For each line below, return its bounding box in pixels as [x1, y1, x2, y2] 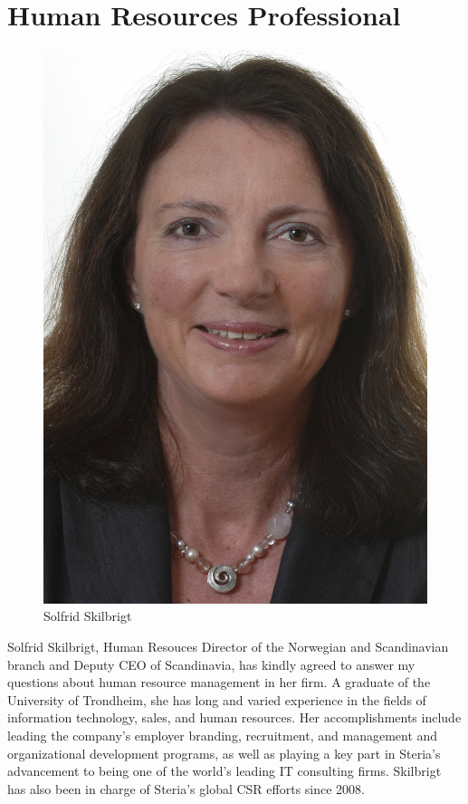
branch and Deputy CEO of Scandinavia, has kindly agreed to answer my [7, 654, 415, 673]
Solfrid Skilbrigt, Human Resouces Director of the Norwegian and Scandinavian [7, 636, 449, 655]
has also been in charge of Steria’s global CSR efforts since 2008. [7, 779, 365, 798]
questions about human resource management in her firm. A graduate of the [7, 673, 431, 692]
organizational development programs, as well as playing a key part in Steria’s [7, 743, 441, 762]
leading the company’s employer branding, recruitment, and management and [7, 725, 438, 744]
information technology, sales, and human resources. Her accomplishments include [7, 708, 462, 727]
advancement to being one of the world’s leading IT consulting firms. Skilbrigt [7, 761, 442, 780]
